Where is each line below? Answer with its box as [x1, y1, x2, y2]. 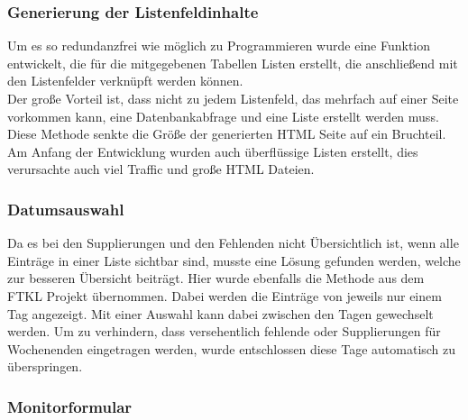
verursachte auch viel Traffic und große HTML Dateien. [7, 160, 315, 178]
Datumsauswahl [7, 197, 124, 220]
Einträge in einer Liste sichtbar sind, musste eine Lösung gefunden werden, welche [7, 251, 461, 269]
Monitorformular [7, 395, 133, 417]
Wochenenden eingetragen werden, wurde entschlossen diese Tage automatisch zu [7, 339, 456, 358]
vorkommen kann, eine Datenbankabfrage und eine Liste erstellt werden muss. [7, 106, 439, 125]
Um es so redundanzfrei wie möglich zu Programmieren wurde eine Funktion [7, 36, 430, 55]
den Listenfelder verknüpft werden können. [7, 71, 243, 90]
